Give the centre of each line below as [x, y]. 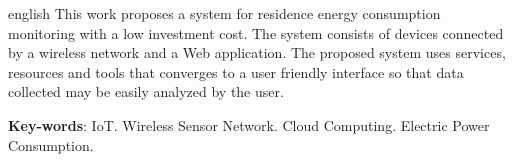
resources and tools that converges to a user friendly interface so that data [236, 71]
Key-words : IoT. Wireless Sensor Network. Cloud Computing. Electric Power [249, 124]
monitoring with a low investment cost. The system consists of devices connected [256, 32]
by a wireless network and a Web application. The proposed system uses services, [257, 52]
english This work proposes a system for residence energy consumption [224, 13]
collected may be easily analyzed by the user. [146, 91]
